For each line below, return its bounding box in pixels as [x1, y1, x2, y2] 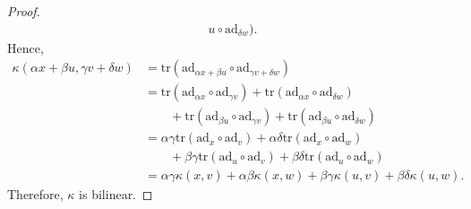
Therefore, [7, 185, 64, 204]
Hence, [7, 38, 44, 57]
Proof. [7, 2, 40, 20]
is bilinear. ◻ [79, 185, 153, 204]
